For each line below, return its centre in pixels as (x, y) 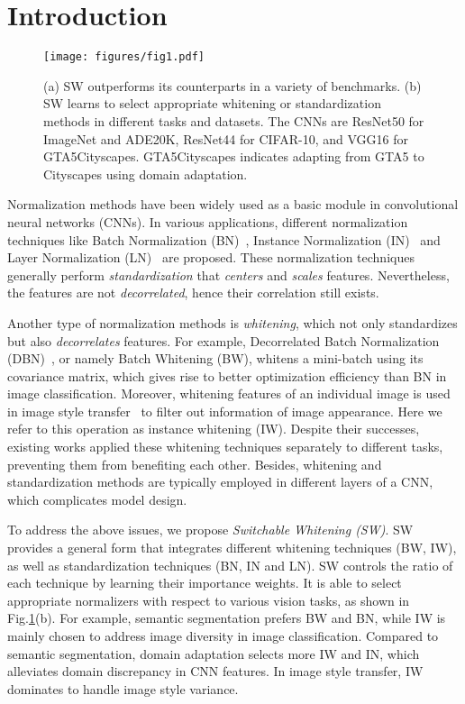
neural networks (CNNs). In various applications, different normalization (208, 221)
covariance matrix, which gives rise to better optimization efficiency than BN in (227, 375)
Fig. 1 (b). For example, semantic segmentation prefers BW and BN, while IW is (227, 618)
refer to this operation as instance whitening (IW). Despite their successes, (214, 429)
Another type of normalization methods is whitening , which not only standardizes (232, 322)
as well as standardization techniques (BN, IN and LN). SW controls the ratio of (230, 565)
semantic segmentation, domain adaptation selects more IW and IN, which (214, 653)
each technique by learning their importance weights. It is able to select (205, 583)
